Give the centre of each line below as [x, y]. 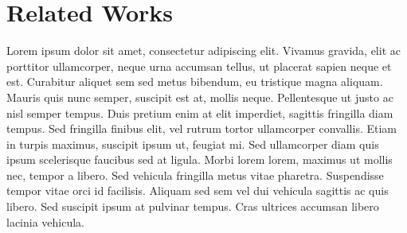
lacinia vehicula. [46, 221]
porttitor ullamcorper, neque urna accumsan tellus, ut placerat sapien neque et [199, 66]
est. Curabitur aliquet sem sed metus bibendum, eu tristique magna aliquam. [195, 82]
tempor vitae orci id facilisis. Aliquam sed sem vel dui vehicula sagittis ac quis [198, 190]
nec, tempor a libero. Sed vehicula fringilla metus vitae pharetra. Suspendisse [195, 175]
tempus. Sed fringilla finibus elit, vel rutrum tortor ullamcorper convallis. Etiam [202, 128]
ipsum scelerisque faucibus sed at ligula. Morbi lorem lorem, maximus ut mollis [200, 159]
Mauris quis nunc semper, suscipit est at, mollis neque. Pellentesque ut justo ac [200, 97]
